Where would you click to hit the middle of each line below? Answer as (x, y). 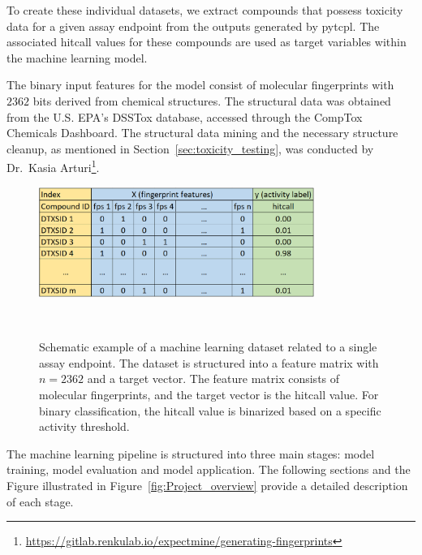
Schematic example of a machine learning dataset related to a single (208, 347)
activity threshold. (84, 426)
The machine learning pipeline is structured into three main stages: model (191, 453)
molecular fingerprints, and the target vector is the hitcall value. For (209, 395)
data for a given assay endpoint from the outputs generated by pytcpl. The (193, 26)
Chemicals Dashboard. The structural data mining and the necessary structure (202, 133)
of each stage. (40, 501)
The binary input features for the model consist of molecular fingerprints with (200, 85)
